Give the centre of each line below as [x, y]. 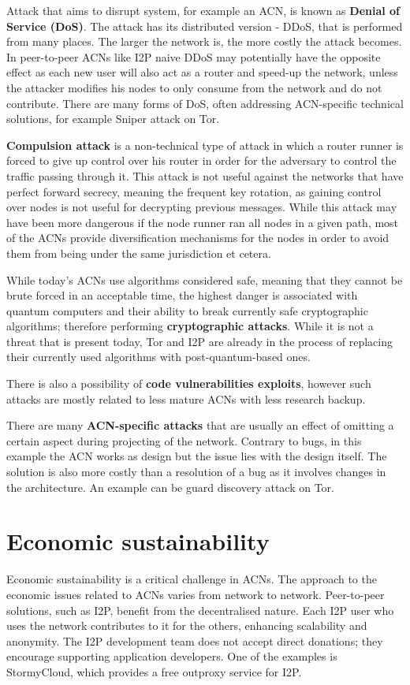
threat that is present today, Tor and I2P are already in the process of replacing [200, 341]
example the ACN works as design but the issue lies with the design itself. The [197, 456]
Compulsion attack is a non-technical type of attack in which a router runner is [205, 145]
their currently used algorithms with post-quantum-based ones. [158, 357]
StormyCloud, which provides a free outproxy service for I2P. [154, 671]
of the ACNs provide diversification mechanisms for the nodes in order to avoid [198, 238]
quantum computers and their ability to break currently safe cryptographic [187, 310]
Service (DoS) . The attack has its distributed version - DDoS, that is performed [205, 26]
